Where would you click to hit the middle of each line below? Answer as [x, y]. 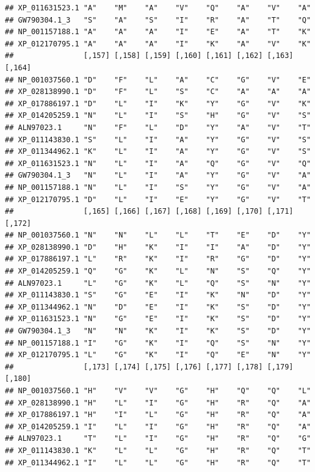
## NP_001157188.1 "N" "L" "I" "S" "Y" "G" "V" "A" [158, 187]
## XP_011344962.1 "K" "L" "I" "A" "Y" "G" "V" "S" [158, 152]
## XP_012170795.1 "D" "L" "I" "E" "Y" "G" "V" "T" [158, 199]
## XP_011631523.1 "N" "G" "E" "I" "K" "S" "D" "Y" [158, 319]
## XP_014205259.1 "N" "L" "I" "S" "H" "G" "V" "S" [158, 116]
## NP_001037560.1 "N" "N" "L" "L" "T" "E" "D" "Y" [158, 235]
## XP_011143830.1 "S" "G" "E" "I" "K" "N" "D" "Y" [158, 295]
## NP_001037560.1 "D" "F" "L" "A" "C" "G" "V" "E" [158, 80]
